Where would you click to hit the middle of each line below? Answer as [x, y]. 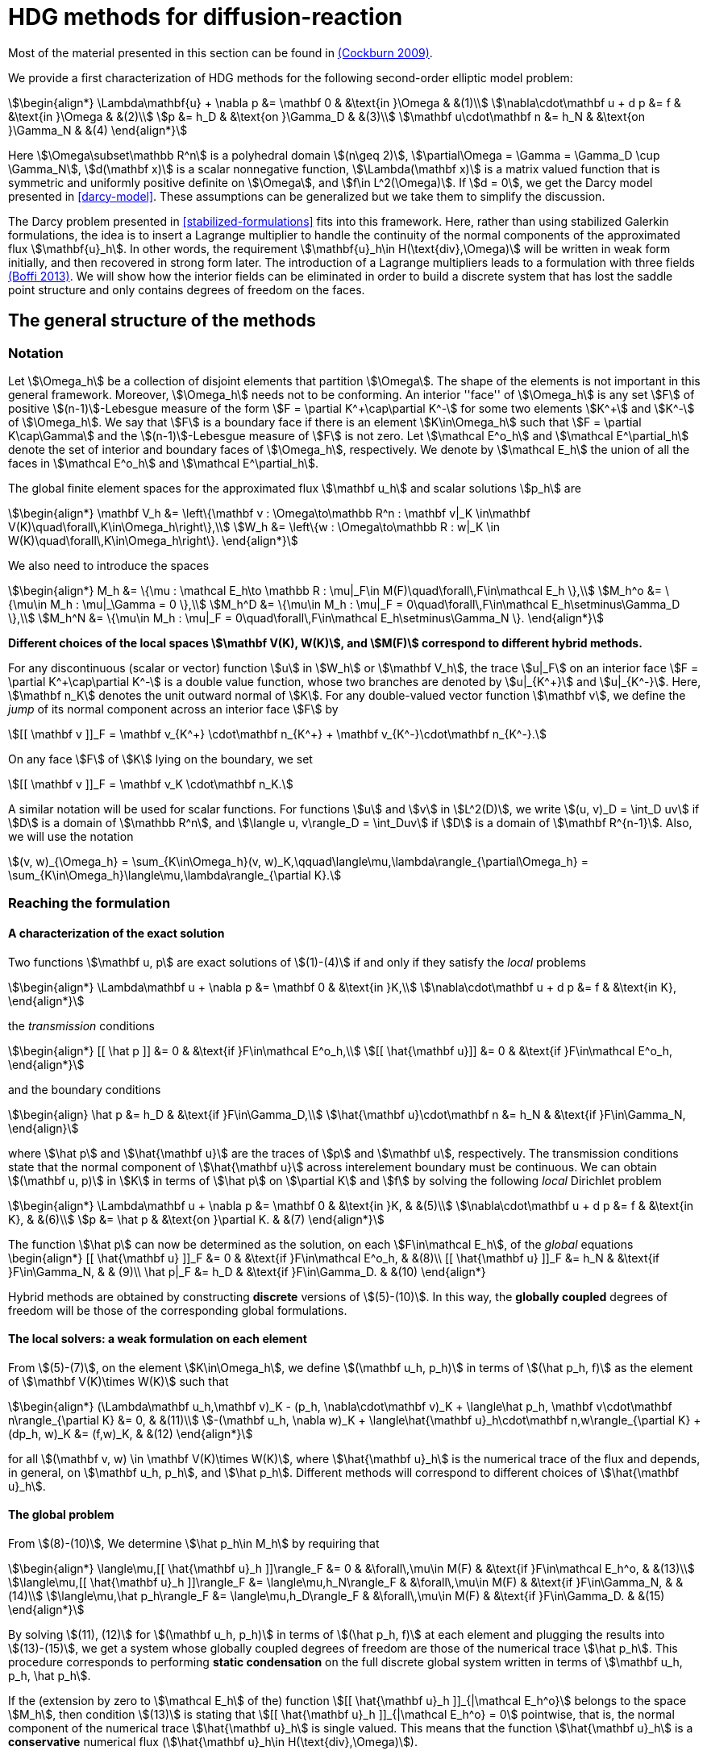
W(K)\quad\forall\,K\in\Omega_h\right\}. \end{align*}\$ [153, 540]
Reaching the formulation [89, 903]
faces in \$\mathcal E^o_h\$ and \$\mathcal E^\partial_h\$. [163, 463]
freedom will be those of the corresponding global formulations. [178, 1310]
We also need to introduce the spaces [109, 565]
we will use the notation [71, 836]
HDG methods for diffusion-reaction [206, 17]
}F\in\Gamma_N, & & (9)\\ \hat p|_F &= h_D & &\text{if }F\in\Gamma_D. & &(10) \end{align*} [247, 1271]
